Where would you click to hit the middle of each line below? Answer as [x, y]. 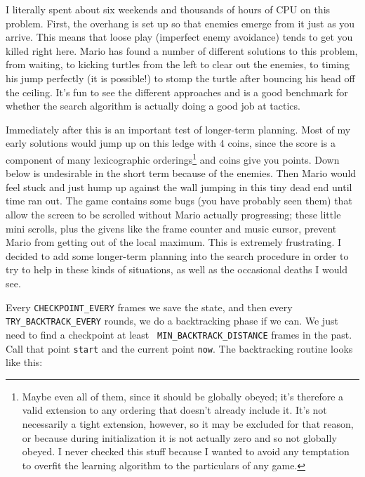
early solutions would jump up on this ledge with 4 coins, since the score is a [171, 143]
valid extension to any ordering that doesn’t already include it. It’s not [174, 410]
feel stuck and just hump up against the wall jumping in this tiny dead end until [179, 187]
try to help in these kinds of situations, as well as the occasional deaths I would [177, 269]
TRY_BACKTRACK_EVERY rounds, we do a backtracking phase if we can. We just [172, 321]
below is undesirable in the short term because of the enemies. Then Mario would [181, 173]
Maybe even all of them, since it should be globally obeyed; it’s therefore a [183, 396]
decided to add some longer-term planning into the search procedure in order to [177, 255]
